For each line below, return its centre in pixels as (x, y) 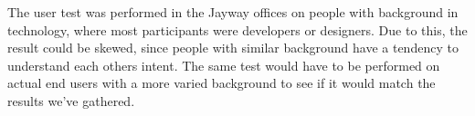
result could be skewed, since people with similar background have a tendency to (233, 48)
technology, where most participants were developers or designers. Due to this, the (237, 29)
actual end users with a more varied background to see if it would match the (222, 83)
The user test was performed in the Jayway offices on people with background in (233, 12)
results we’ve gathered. (71, 100)
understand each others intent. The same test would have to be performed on (224, 65)
